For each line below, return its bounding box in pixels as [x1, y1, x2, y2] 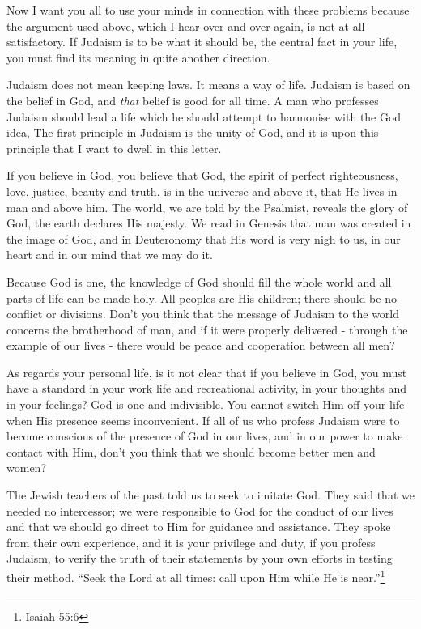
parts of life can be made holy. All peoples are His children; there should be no [6, 289, 397, 306]
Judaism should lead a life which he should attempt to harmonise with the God [6, 108, 402, 125]
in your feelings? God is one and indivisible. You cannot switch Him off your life [6, 396, 405, 413]
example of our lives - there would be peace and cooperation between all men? [6, 337, 395, 354]
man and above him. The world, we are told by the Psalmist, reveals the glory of [6, 198, 408, 215]
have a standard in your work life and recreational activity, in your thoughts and [6, 380, 406, 397]
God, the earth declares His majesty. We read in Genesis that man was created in [6, 215, 411, 232]
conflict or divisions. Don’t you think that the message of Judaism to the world [6, 305, 400, 322]
